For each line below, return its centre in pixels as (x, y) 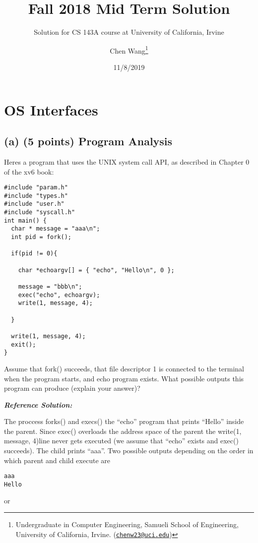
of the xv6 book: (29, 171)
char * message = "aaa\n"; (56, 229)
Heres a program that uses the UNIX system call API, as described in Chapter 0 (127, 161)
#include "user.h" (34, 204)
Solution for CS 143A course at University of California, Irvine (129, 32)
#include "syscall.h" (40, 212)
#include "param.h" (36, 188)
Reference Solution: (38, 404)
